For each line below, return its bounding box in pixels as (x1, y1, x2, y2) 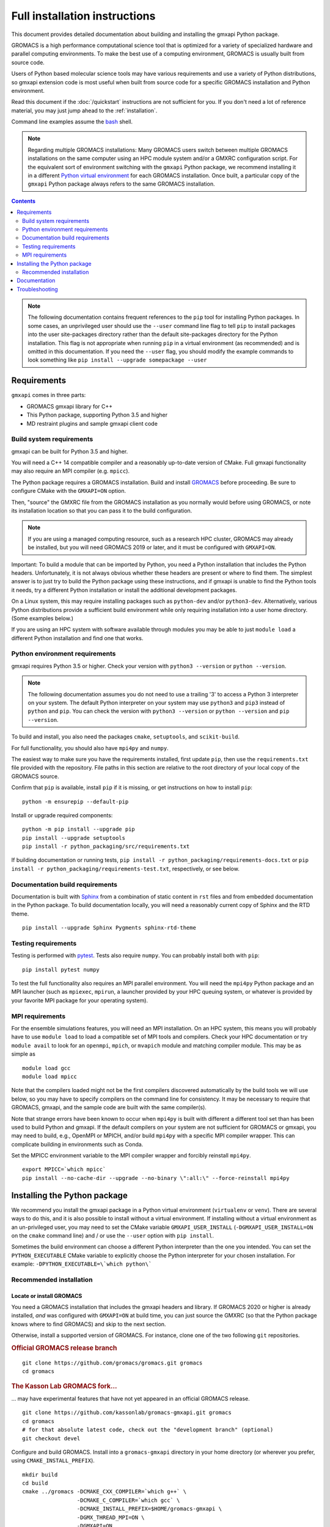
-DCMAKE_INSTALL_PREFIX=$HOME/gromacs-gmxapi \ (76, 1506, 222, 1512)
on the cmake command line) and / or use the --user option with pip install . (11, 1231, 214, 1239)
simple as (11, 1051, 36, 1058)
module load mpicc (22, 1073, 78, 1080)
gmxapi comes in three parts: (11, 392, 86, 399)
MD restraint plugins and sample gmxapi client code (26, 420, 158, 427)
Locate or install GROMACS (11, 1292, 82, 1299)
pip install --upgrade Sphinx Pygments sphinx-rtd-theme (22, 924, 197, 931)
